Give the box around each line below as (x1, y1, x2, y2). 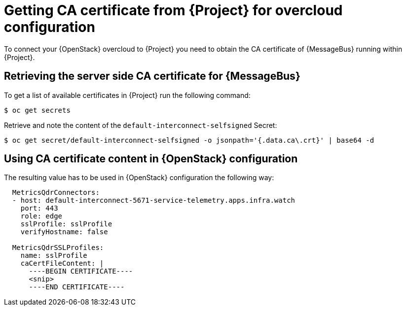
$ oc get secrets (4, 106, 71, 114)
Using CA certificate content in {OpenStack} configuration (4, 153, 298, 165)
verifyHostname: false (20, 228, 108, 236)
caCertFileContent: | (20, 259, 104, 268)
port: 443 (20, 204, 58, 213)
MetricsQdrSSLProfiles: (12, 244, 104, 252)
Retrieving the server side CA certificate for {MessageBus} (4, 70, 300, 83)
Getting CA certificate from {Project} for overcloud (4, 2, 343, 19)
